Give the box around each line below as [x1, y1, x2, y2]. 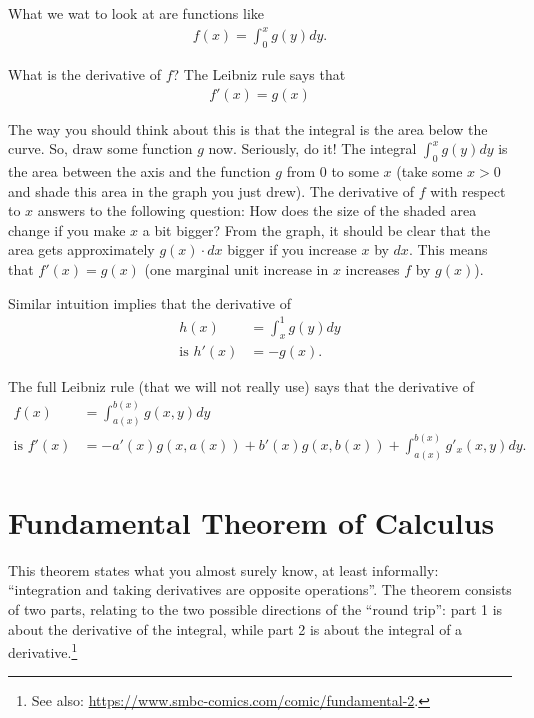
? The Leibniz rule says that [172, 63, 346, 84]
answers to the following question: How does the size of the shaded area [37, 200, 477, 221]
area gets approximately [8, 239, 155, 260]
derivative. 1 [8, 639, 78, 662]
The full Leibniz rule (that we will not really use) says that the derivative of [8, 376, 475, 397]
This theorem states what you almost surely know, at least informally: [8, 559, 439, 580]
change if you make [8, 219, 126, 240]
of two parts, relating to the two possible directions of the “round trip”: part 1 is [8, 599, 503, 620]
